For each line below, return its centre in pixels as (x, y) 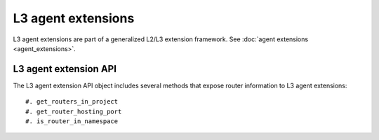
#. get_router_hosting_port (74, 111)
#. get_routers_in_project (72, 102)
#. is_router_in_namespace (72, 121)
